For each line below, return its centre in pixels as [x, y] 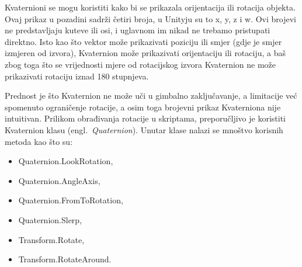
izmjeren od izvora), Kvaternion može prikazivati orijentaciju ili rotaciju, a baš [145, 53]
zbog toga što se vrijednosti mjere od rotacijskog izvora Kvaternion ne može [140, 64]
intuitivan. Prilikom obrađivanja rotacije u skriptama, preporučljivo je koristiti [145, 118]
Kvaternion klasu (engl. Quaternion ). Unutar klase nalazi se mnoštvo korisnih [144, 129]
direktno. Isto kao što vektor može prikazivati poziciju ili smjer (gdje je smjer [143, 41]
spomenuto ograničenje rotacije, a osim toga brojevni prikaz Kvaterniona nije [143, 107]
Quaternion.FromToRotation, [71, 200]
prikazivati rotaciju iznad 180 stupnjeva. [77, 76]
